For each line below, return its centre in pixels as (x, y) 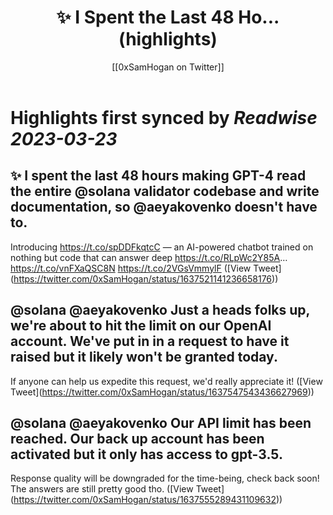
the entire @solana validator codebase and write (165, 191)
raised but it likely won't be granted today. (144, 357)
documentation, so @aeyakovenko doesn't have (164, 207)
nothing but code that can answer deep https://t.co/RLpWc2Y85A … (149, 257)
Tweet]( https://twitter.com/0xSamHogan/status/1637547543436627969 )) (162, 392)
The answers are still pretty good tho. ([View (102, 489)
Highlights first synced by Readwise (164, 117)
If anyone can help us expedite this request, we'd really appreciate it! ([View (166, 381)
